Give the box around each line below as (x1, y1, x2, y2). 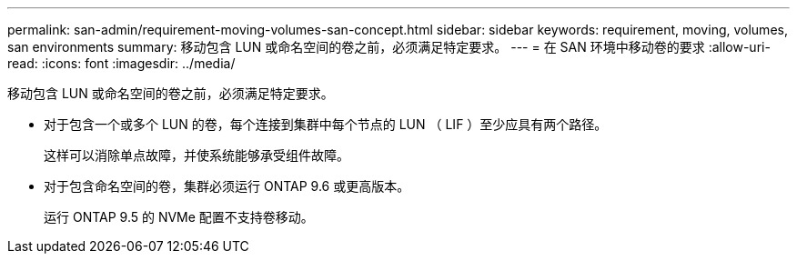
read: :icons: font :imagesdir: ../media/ (7, 55, 236, 71)
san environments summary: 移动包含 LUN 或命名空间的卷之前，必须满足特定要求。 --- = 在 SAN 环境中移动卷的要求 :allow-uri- (7, 39, 771, 55)
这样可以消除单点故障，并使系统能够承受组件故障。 (44, 147, 349, 163)
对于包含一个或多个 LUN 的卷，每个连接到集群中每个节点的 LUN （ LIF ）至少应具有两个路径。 (44, 116, 608, 132)
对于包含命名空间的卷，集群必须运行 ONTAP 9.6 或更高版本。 (44, 178, 410, 194)
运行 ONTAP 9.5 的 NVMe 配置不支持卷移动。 (44, 209, 314, 225)
